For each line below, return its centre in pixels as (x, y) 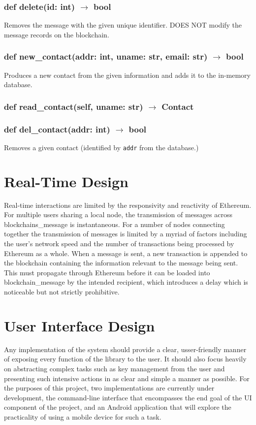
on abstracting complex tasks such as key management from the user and (114, 368)
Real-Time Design (66, 181)
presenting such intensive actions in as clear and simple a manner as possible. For (127, 378)
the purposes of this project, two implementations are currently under (109, 388)
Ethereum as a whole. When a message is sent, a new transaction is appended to (126, 253)
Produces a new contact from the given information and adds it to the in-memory (128, 75)
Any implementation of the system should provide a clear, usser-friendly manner (125, 349)
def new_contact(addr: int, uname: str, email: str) (106, 56)
